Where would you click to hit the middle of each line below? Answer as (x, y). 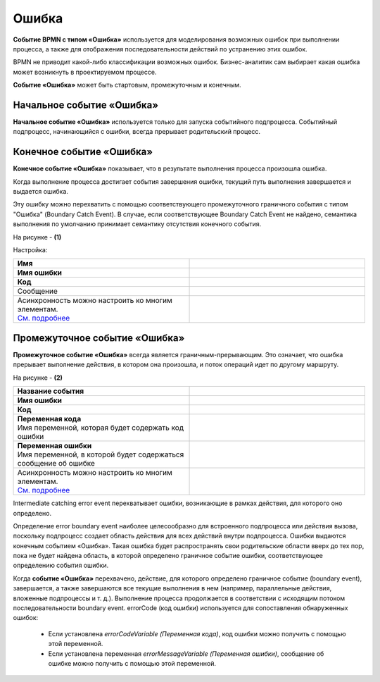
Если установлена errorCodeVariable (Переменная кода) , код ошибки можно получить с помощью (197, 633)
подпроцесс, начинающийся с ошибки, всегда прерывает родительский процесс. (137, 132)
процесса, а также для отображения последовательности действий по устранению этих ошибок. (160, 49)
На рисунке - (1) (37, 237)
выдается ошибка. (40, 192)
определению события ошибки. (61, 565)
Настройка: (30, 250)
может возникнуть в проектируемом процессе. (85, 72)
